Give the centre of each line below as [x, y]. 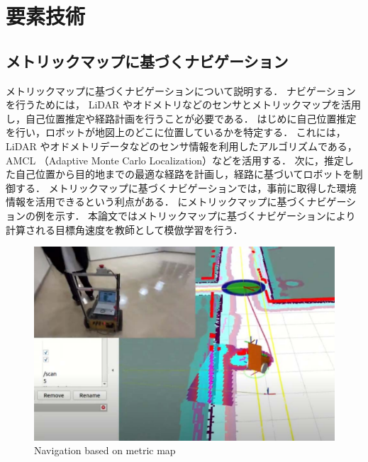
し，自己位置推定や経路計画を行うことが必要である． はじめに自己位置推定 [181, 118]
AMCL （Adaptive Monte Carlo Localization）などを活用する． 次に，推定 [175, 160]
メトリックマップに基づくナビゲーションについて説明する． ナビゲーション [181, 90]
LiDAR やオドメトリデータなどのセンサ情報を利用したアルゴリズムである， [182, 146]
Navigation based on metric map [105, 450]
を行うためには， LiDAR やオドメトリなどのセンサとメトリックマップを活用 [184, 105]
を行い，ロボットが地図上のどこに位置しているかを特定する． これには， [176, 132]
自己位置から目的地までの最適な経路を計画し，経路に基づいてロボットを [184, 174]
